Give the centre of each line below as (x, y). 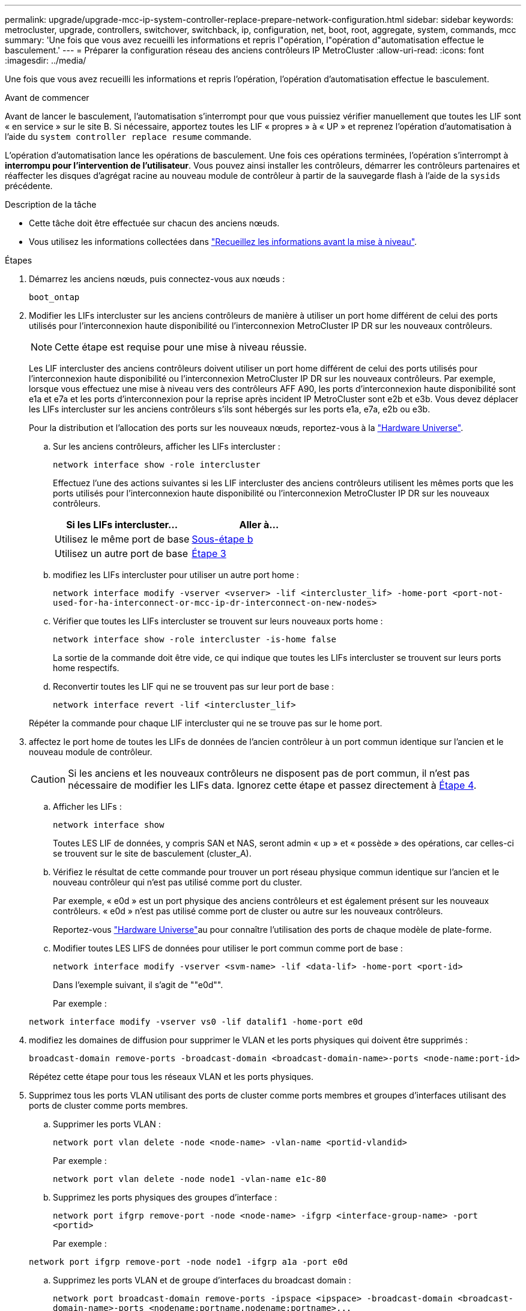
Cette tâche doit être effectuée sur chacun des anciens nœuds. (154, 223)
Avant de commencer (47, 98)
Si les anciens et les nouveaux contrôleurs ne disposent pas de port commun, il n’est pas (269, 773)
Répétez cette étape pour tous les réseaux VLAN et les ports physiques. (171, 1077)
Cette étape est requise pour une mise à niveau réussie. (181, 347)
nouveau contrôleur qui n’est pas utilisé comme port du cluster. (177, 882)
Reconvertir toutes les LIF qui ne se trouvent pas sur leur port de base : (194, 686)
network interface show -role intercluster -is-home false (195, 639)
